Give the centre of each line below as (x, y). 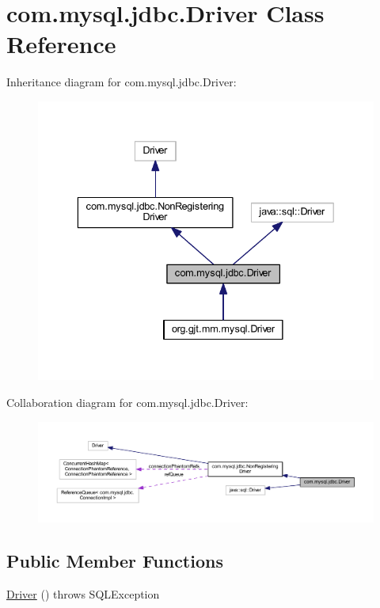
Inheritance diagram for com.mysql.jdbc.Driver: (122, 82)
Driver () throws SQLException (83, 593)
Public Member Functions (115, 560)
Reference (61, 44)
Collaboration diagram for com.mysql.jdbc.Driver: (127, 403)
